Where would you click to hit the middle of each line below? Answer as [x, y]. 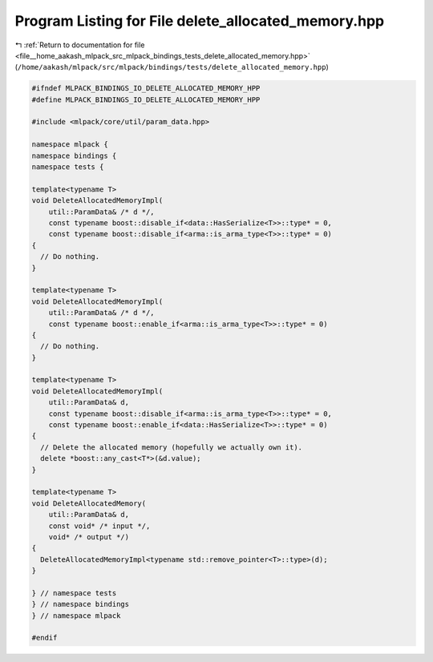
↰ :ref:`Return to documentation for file [80, 45]
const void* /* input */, [99, 526]
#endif [45, 638]
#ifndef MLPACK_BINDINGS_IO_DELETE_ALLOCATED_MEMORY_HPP [146, 89]
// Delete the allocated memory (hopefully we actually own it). [172, 447]
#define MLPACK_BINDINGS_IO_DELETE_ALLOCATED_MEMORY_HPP [146, 99]
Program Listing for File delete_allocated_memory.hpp [200, 21]
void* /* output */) [89, 537]
